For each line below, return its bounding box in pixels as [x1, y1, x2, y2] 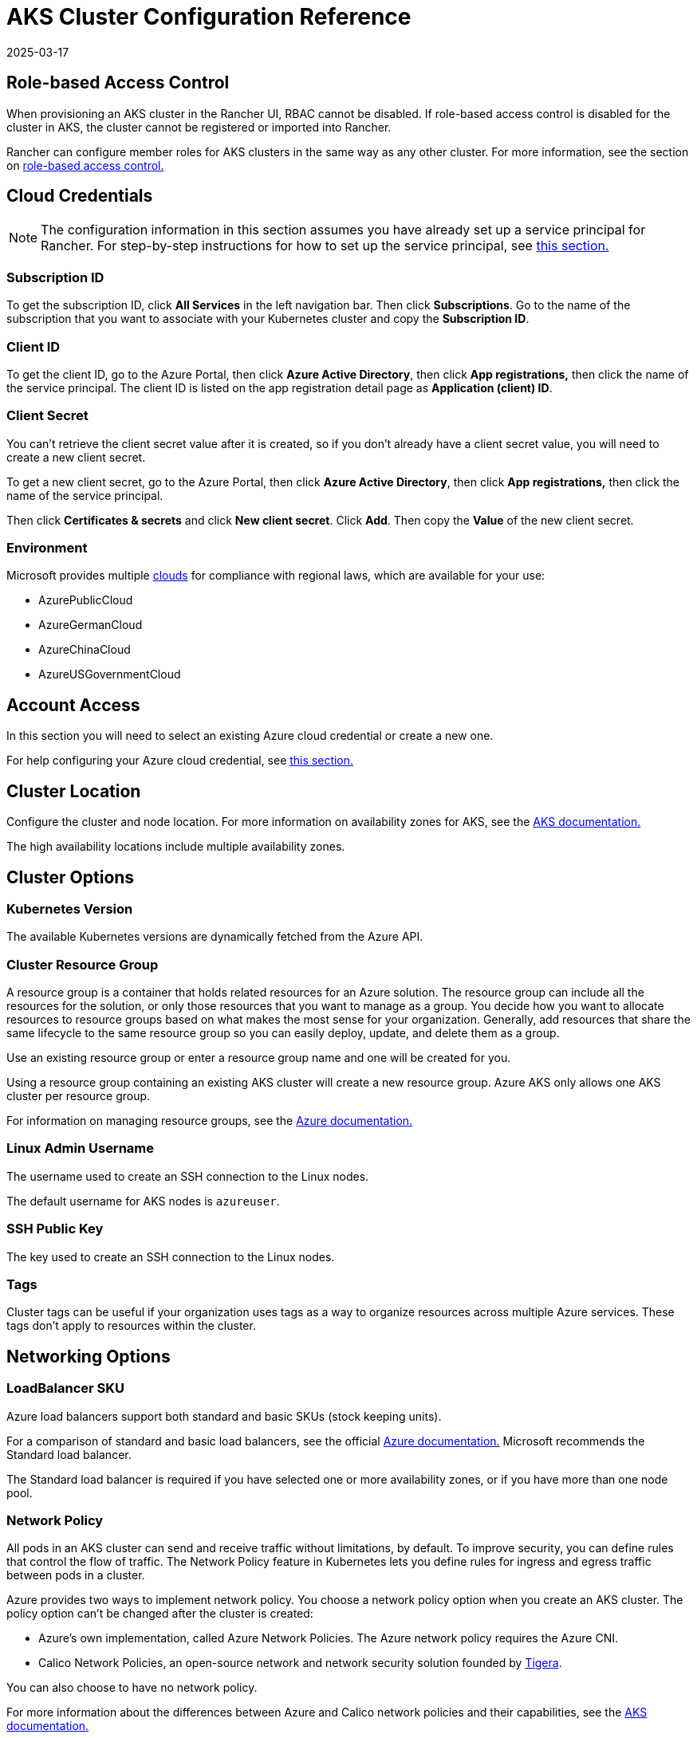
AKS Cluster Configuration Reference [6, 3, 412, 30]
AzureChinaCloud [38, 643, 131, 657]
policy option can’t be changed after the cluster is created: [6, 1606, 313, 1621]
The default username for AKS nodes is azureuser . [6, 1193, 280, 1208]
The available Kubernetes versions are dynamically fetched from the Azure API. [6, 930, 423, 944]
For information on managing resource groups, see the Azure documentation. [6, 1114, 413, 1128]
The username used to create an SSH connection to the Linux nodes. [6, 1169, 369, 1183]
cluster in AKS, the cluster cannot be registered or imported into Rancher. [6, 120, 392, 134]
